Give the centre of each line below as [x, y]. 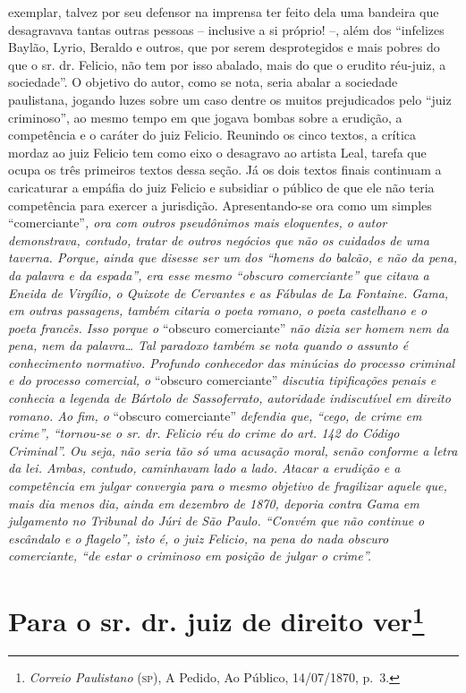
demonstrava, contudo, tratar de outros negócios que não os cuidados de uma [219, 240]
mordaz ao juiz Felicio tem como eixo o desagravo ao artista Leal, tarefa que [217, 152]
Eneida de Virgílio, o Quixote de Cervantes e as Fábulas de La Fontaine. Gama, [229, 292]
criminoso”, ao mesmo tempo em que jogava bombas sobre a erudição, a [205, 117]
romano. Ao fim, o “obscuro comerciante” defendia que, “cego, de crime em [215, 415]
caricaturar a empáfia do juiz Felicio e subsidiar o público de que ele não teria [221, 187]
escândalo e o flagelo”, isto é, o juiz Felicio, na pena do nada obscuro [199, 538]
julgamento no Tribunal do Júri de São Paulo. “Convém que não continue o [216, 521]
